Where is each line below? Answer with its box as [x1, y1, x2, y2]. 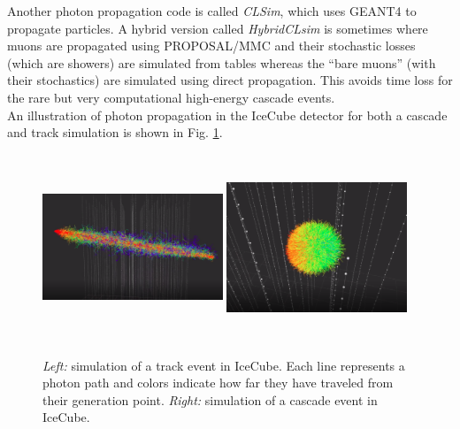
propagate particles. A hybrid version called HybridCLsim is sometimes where [7, 19, 428, 37]
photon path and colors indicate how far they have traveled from [42, 373, 394, 392]
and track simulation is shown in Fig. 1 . [7, 123, 223, 142]
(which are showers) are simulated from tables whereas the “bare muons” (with [7, 53, 436, 72]
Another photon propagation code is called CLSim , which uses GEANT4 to [7, 2, 417, 19]
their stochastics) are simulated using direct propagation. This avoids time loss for [7, 71, 453, 89]
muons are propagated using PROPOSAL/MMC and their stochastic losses [7, 36, 416, 55]
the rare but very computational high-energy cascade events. [7, 88, 335, 106]
